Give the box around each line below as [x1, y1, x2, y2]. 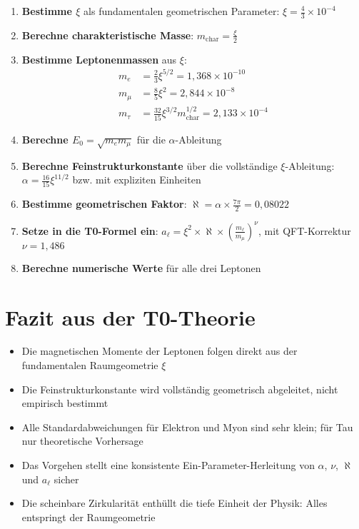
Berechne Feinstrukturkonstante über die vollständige [21, 158, 278, 173]
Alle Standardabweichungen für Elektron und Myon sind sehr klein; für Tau [21, 419, 353, 434]
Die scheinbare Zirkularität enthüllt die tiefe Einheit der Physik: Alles [21, 495, 328, 510]
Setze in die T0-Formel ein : [21, 223, 158, 238]
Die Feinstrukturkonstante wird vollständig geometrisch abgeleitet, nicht [21, 381, 338, 396]
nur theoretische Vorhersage [21, 433, 143, 448]
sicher [54, 471, 79, 486]
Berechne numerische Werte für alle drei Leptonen [21, 260, 261, 275]
